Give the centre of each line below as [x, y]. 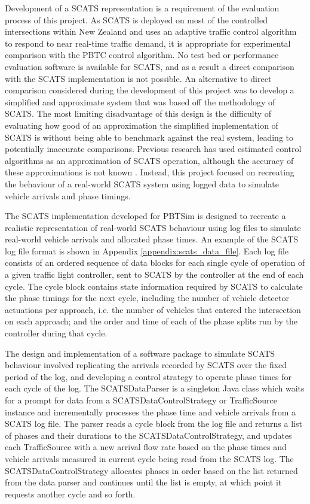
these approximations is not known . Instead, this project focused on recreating [150, 172]
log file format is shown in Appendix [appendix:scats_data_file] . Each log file [147, 251]
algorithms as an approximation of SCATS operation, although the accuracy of [149, 160]
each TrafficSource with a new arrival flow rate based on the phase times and [146, 447]
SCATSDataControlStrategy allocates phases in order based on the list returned [151, 470]
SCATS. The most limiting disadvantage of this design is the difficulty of [138, 113]
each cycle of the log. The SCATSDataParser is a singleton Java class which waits [155, 388]
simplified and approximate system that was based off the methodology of [140, 101]
